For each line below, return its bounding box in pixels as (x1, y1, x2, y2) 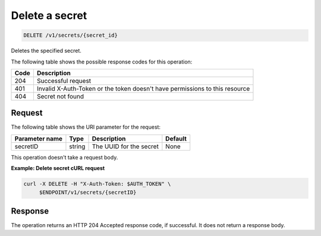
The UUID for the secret (92, 142, 159, 151)
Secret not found (36, 92, 84, 100)
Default (165, 134, 187, 142)
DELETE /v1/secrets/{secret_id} (23, 32, 118, 39)
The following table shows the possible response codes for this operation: (11, 58, 193, 65)
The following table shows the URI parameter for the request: (11, 123, 160, 130)
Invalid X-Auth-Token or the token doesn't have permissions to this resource (36, 84, 250, 93)
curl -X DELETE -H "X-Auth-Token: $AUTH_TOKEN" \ (23, 181, 171, 187)
